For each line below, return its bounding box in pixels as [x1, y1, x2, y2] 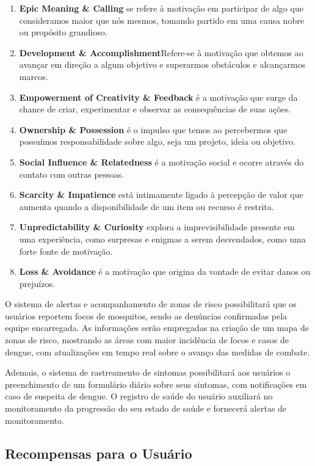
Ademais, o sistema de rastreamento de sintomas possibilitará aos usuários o [5, 366, 291, 379]
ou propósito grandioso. [19, 26, 107, 38]
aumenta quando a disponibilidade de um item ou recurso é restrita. [19, 200, 274, 213]
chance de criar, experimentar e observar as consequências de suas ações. [19, 103, 291, 115]
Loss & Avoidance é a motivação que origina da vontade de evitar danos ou [19, 265, 311, 278]
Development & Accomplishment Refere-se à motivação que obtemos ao [19, 46, 303, 59]
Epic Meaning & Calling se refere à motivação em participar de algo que [19, 2, 303, 14]
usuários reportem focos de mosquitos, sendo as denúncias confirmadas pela [5, 309, 288, 322]
